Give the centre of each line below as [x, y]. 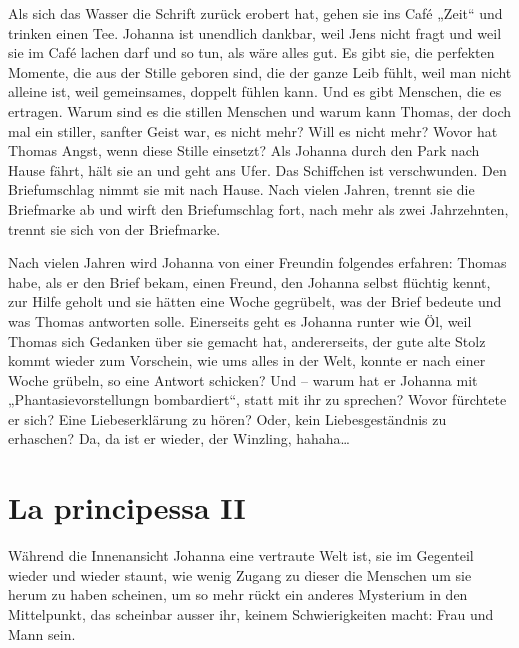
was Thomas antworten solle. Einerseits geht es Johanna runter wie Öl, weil [240, 320]
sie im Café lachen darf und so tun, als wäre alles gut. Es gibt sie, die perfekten [251, 52]
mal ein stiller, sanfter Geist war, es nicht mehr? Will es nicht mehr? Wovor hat [253, 130]
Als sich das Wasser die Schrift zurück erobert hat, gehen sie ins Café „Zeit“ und [255, 13]
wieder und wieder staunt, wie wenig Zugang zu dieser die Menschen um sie [240, 574]
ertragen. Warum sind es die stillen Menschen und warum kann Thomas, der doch [260, 110]
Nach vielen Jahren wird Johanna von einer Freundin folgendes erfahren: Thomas [257, 262]
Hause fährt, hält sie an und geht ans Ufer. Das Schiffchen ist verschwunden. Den [257, 169]
